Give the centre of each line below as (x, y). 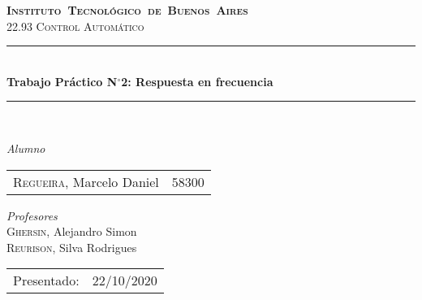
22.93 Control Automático (75, 26)
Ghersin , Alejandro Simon (72, 231)
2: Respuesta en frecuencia (197, 81)
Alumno (26, 148)
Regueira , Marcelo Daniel (86, 181)
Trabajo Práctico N (62, 81)
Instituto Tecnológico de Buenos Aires (127, 10)
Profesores (32, 215)
